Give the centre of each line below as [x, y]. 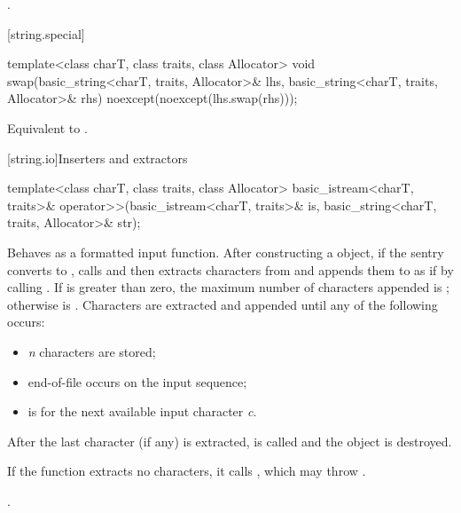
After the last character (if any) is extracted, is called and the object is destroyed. [230, 441]
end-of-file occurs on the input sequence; [137, 381]
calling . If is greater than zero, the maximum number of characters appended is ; [228, 287]
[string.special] [46, 33]
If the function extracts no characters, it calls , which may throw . [187, 471]
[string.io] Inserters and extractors [98, 158]
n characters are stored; [92, 351]
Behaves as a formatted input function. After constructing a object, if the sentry [226, 252]
